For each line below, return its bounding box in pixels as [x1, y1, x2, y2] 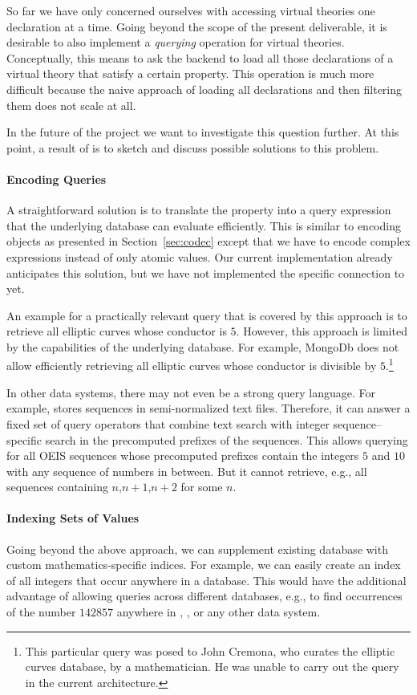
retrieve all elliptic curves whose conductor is [6, 323, 227, 339]
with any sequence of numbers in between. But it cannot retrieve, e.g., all [6, 462, 367, 479]
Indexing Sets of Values [6, 510, 140, 526]
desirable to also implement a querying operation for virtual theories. [6, 34, 345, 51]
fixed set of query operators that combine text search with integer [6, 415, 330, 432]
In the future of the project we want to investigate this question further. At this [6, 124, 399, 140]
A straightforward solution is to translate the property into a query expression [6, 201, 391, 218]
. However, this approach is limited [236, 323, 407, 339]
